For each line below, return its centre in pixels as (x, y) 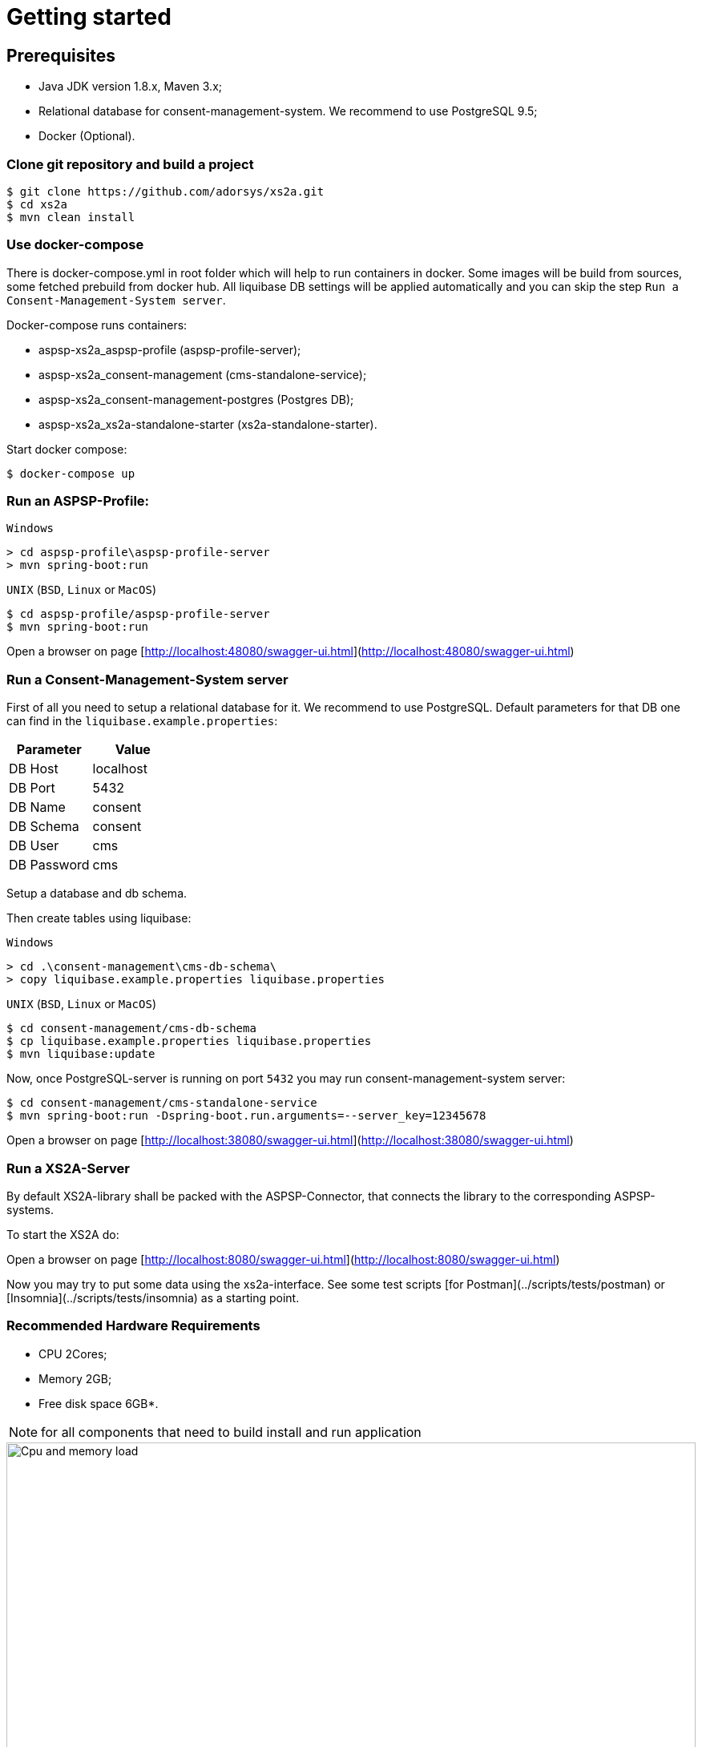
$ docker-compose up (71, 473)
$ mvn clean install (71, 217)
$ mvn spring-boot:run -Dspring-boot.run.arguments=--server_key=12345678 (246, 1116)
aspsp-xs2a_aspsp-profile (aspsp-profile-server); (170, 349)
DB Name (37, 807)
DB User (34, 846)
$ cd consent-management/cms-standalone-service (162, 1103)
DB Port (32, 788)
